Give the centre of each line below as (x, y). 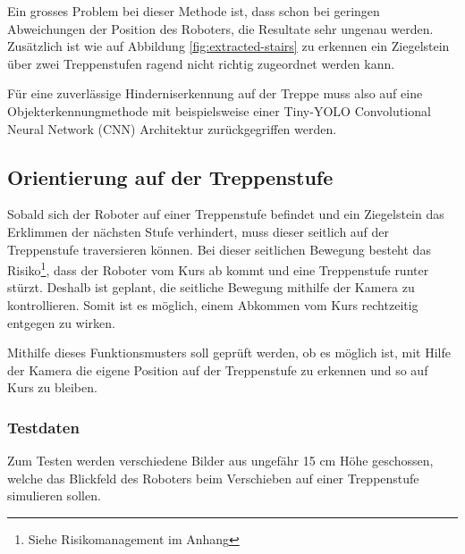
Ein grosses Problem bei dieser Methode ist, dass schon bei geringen (194, 11)
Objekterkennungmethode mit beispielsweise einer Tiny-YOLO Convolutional (219, 110)
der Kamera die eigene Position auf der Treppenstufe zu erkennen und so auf (218, 369)
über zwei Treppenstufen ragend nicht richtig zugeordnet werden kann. (201, 63)
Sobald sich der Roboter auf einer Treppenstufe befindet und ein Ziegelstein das (226, 214)
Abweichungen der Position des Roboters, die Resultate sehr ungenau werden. (220, 28)
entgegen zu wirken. (61, 322)
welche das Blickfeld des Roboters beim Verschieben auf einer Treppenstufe (213, 478)
